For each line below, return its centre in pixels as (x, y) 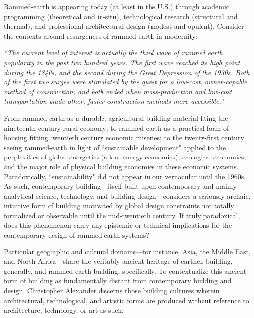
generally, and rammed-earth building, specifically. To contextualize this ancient (125, 271)
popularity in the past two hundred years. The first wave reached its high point (122, 62)
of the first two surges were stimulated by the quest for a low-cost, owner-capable (126, 82)
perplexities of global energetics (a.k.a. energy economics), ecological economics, (125, 157)
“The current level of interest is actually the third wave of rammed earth (114, 52)
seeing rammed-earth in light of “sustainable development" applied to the (115, 147)
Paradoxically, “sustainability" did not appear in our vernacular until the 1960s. (125, 176)
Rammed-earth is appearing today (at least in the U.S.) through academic (117, 6)
